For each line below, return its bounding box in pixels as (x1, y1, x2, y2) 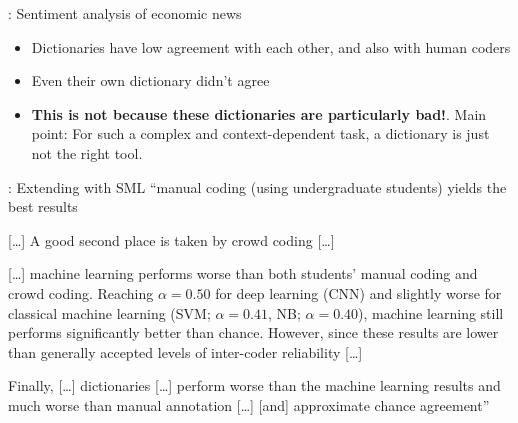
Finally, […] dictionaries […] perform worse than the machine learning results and (8, 375, 501, 396)
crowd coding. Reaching (8, 282, 154, 303)
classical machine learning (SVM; (8, 302, 211, 323)
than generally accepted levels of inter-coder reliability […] (8, 341, 363, 362)
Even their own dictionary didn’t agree (31, 70, 270, 91)
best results (8, 196, 78, 217)
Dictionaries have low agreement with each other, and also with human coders (31, 36, 511, 57)
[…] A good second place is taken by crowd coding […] (8, 229, 335, 250)
